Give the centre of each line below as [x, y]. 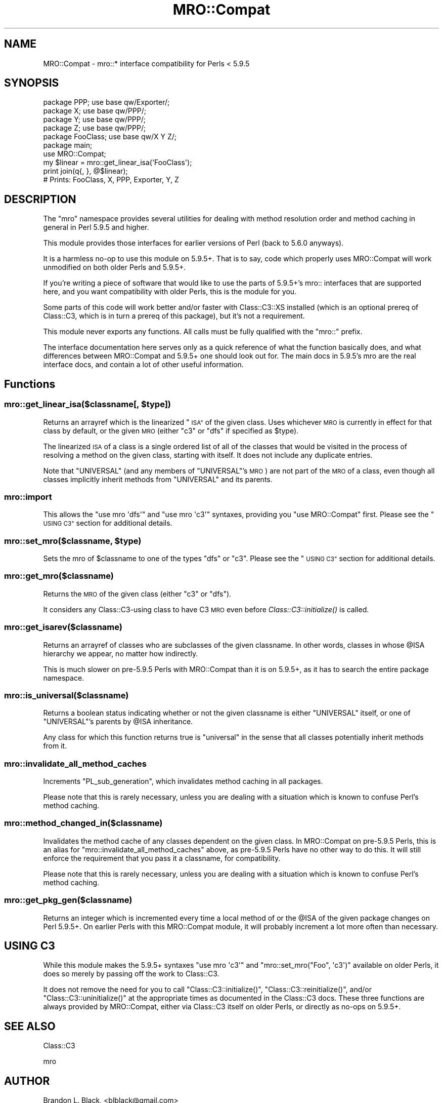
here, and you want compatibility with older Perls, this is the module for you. [170, 292]
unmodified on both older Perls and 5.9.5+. [115, 267]
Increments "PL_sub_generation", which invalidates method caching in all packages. [183, 781]
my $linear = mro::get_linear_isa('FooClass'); [118, 163]
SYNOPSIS [32, 83]
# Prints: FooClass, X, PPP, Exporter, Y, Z [111, 180]
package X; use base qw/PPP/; [95, 111]
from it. [55, 746]
